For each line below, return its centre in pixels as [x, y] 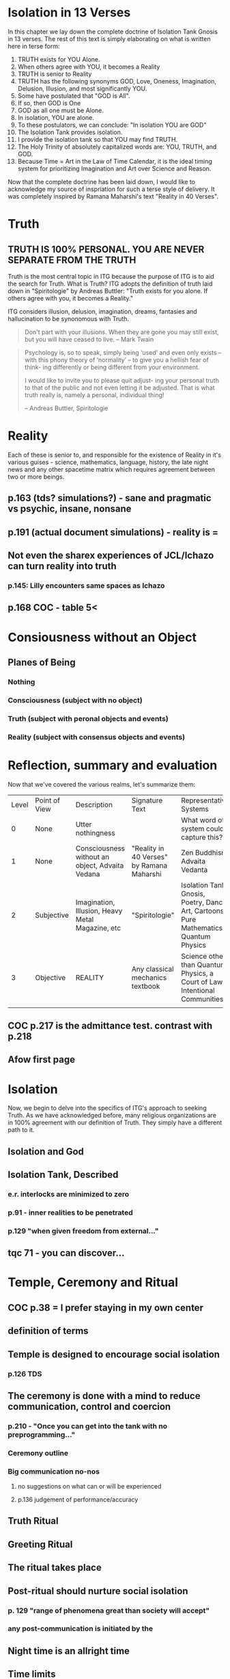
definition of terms [48, 1331]
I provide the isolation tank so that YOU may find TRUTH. [98, 139]
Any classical [153, 969]
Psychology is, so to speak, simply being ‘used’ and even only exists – [123, 352]
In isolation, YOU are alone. [56, 117]
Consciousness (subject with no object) [75, 700]
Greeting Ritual [40, 1544]
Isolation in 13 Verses [69, 13]
